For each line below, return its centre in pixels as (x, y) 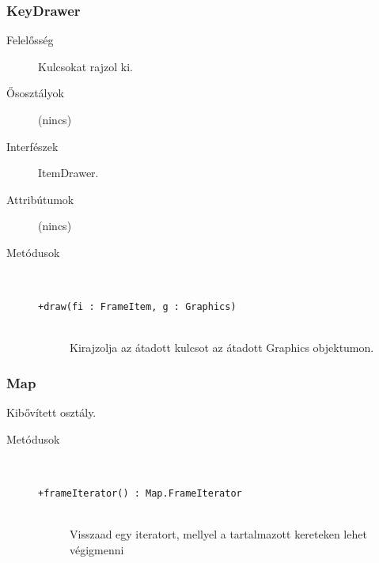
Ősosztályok (35, 93)
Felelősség (30, 40)
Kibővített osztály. (51, 412)
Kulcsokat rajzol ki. (85, 66)
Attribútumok (40, 199)
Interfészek (32, 146)
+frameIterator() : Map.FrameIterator (140, 493)
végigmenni (97, 549)
